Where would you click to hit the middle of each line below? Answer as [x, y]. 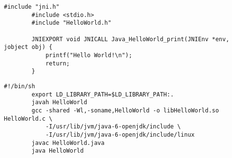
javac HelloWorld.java [68, 143]
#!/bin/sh [20, 86]
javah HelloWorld [59, 103]
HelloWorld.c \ [28, 118]
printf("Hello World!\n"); [89, 55]
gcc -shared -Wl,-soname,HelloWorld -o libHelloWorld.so [125, 110]
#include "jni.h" [32, 7]
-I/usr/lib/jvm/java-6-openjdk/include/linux [120, 134]
